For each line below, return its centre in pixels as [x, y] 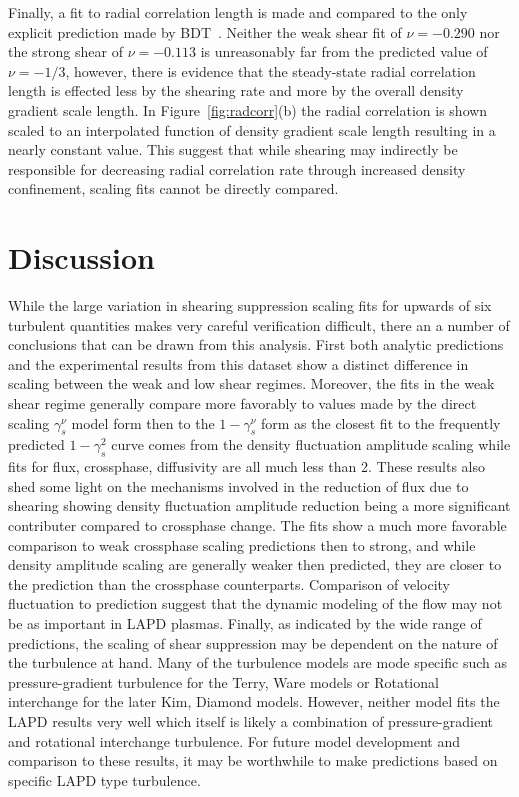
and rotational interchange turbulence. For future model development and [234, 740]
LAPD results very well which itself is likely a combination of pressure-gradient [251, 720]
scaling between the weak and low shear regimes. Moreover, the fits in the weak [251, 383]
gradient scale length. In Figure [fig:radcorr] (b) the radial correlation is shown [248, 109]
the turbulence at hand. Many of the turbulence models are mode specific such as [257, 662]
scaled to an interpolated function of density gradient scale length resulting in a [252, 129]
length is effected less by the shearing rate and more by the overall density [236, 90]
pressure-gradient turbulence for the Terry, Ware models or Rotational [223, 681]
